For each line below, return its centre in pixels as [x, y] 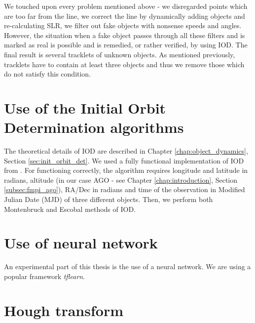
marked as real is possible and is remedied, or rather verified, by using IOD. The [126, 45]
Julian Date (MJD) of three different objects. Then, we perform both [109, 199]
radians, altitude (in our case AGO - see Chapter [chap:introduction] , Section [121, 180]
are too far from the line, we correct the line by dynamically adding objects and [125, 16]
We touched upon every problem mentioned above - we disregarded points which [126, 6]
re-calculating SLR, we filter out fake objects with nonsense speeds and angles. [123, 25]
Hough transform [64, 310]
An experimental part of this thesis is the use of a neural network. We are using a [127, 266]
